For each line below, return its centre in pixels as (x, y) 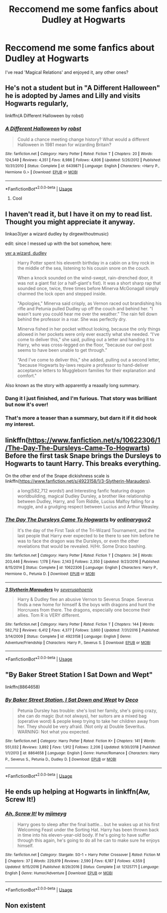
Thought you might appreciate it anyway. (70, 222)
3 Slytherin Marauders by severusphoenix (49, 589)
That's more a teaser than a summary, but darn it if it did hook (81, 418)
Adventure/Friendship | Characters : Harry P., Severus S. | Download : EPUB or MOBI (78, 643)
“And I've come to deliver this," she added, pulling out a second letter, (88, 360)
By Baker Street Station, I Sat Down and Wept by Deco (72, 699)
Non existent (25, 905)
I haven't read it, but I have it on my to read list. (79, 214)
